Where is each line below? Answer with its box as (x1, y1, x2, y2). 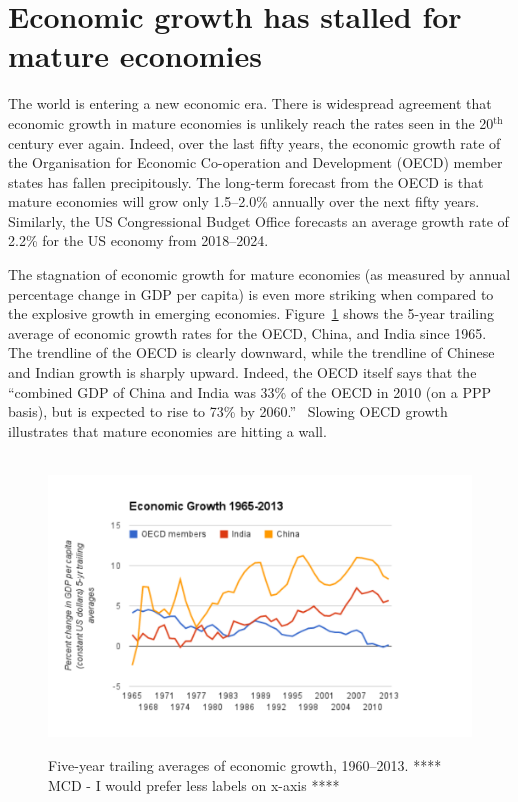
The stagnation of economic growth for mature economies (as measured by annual (8, 264, 511, 285)
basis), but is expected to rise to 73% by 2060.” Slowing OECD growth (8, 401, 448, 422)
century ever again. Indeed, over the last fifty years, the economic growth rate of (8, 132, 501, 153)
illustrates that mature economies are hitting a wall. (8, 420, 327, 441)
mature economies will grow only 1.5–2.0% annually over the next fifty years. (8, 191, 480, 212)
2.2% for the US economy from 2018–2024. (8, 230, 269, 251)
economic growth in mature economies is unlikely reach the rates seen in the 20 (8, 112, 494, 133)
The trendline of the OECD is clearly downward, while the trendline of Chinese (8, 342, 495, 363)
